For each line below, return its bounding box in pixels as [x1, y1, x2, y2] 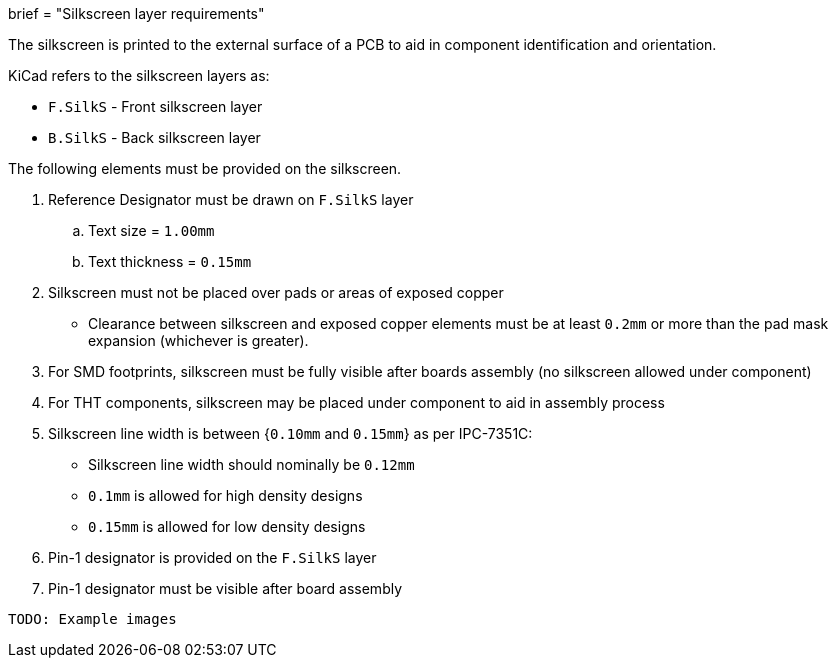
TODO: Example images [8, 611, 177, 627]
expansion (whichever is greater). [88, 332, 309, 349]
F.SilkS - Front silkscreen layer [48, 98, 263, 115]
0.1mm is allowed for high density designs [88, 487, 363, 504]
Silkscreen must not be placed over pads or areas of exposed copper [48, 284, 504, 301]
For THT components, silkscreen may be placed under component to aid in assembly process [48, 394, 665, 411]
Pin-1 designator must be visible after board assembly [48, 580, 403, 597]
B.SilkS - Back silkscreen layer [48, 129, 261, 146]
